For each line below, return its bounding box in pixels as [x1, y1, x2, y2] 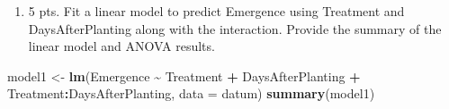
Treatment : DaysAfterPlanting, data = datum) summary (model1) [7, 84, 375, 103]
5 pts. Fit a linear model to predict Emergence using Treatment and [28, 2, 405, 20]
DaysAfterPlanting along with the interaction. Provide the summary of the [28, 19, 442, 38]
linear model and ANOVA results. [28, 37, 215, 55]
